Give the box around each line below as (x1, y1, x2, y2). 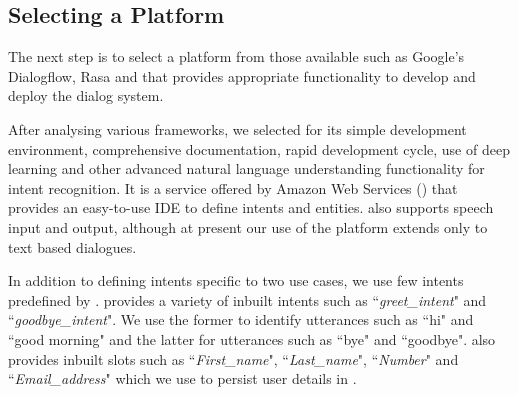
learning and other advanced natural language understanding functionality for (8, 158, 485, 179)
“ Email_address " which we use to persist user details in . (8, 368, 357, 389)
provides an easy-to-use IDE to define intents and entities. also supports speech (8, 197, 494, 218)
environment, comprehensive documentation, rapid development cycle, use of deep (8, 138, 510, 159)
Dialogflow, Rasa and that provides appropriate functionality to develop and (8, 65, 476, 86)
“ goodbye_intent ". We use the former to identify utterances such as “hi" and (8, 309, 474, 330)
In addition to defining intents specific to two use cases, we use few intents (8, 270, 464, 291)
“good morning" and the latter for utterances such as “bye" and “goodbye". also (8, 328, 496, 349)
